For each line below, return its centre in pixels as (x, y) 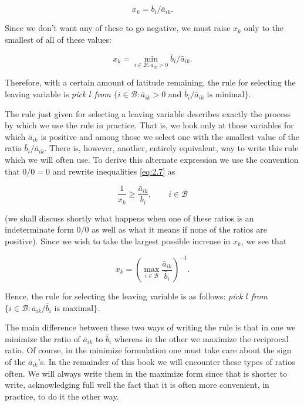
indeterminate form (39, 229)
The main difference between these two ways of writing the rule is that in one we (150, 327)
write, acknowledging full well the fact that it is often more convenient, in (137, 385)
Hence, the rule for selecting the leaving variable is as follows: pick (124, 296)
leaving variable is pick (45, 94)
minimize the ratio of (43, 338)
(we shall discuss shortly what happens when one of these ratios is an (129, 218)
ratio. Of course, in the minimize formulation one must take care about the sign (148, 350)
